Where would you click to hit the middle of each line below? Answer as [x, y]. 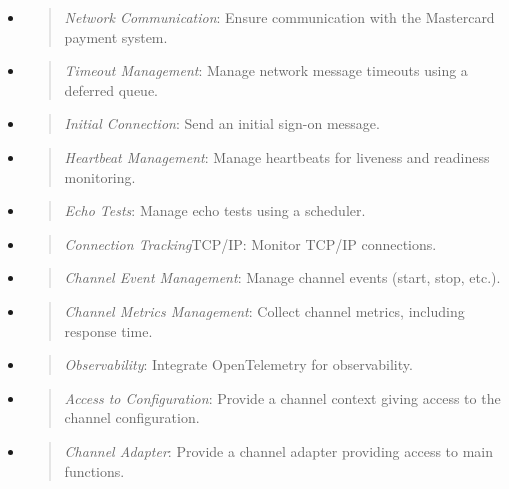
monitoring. [100, 176]
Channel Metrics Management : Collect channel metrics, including [264, 310]
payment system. [116, 36]
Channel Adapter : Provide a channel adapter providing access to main [279, 450]
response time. [108, 330]
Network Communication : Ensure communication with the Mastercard [279, 17]
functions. [94, 470]
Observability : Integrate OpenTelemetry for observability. [238, 364]
